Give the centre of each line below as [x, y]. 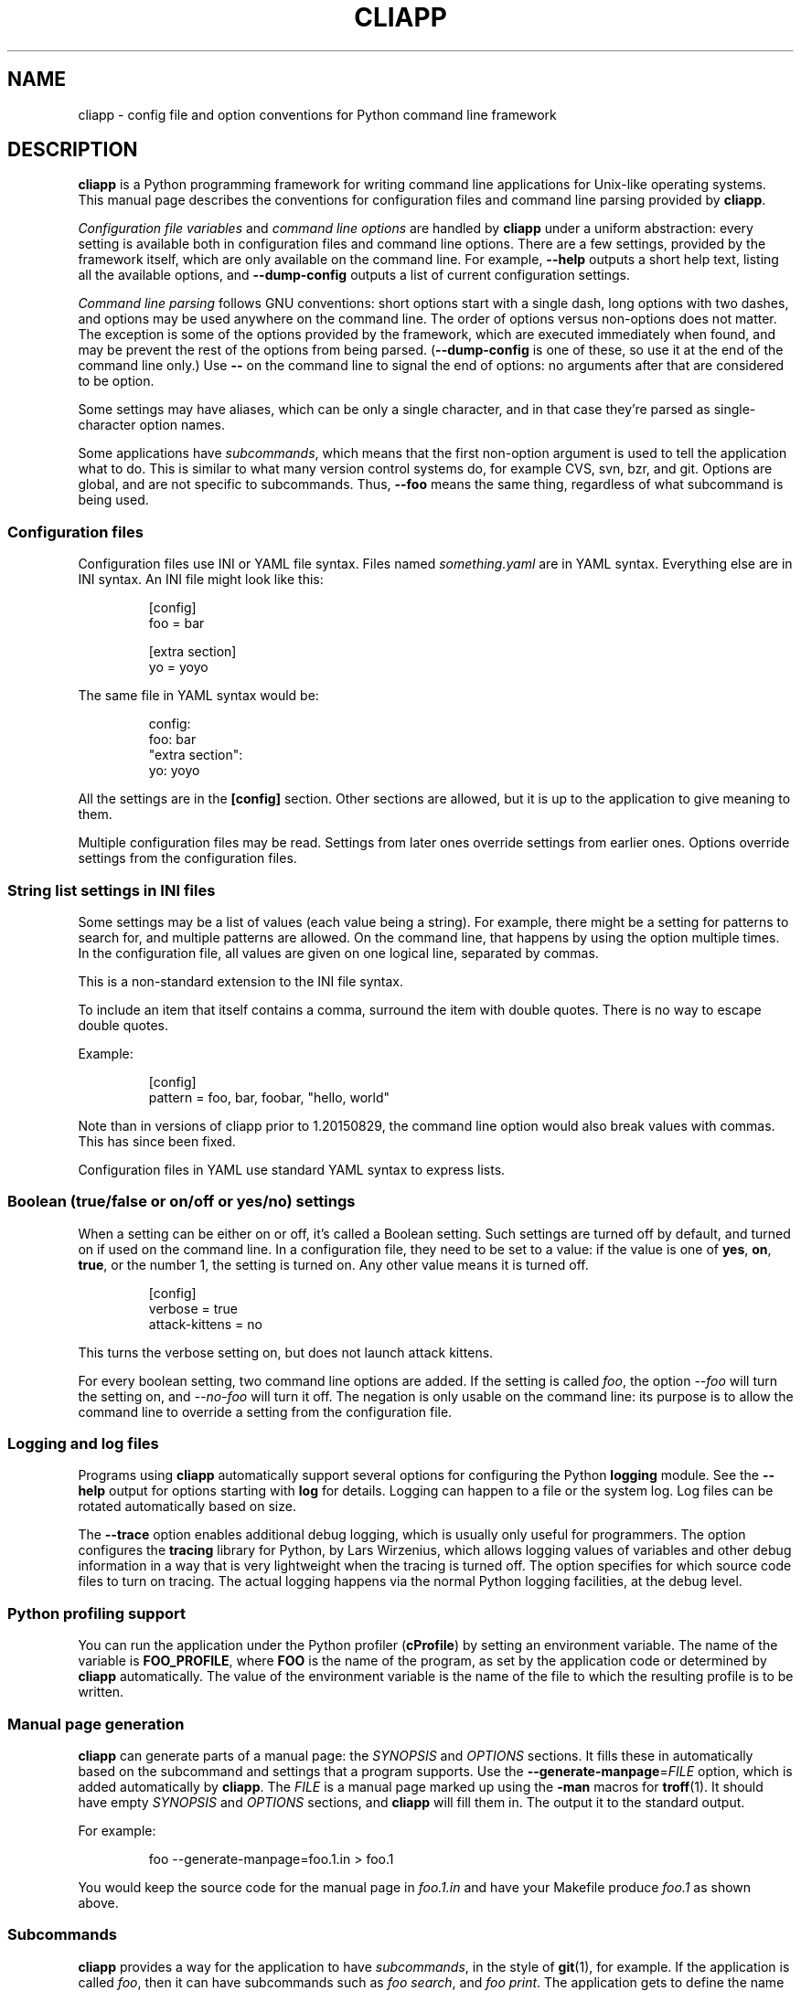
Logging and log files [83, 1444]
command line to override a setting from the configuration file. [265, 1411]
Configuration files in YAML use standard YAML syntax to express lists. [292, 1169]
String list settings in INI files [112, 890]
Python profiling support [96, 1613]
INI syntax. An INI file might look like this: [201, 580]
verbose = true [193, 1308]
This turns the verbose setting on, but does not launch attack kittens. [286, 1352]
